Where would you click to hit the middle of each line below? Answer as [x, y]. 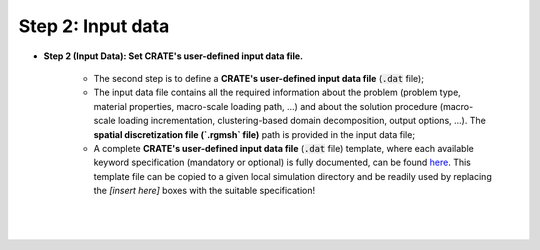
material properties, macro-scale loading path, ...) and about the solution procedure [265, 106]
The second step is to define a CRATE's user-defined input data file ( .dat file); [259, 78]
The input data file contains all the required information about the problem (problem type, [277, 92]
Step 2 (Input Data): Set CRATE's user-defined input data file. [173, 56]
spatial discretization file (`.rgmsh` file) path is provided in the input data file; [254, 134]
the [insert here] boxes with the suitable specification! [204, 191]
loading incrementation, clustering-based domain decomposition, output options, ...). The [302, 121]
